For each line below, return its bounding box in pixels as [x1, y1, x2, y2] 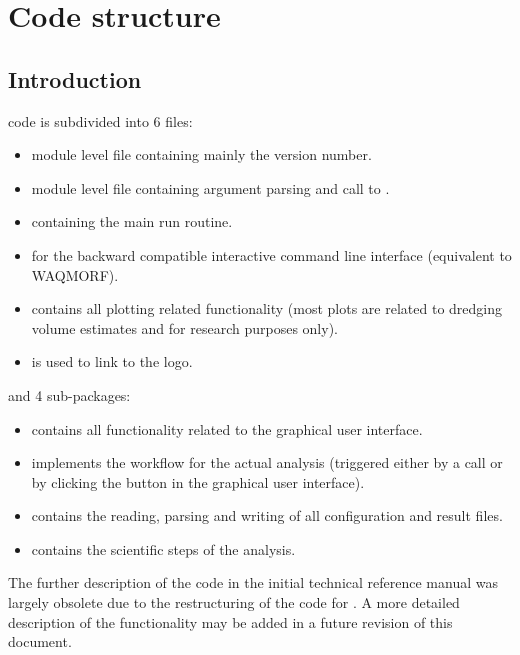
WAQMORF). [31, 264, 119, 285]
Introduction [8, 63, 142, 94]
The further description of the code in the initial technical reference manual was [8, 572, 498, 593]
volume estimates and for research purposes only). [31, 317, 338, 338]
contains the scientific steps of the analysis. [31, 538, 296, 559]
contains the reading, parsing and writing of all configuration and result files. [31, 505, 503, 526]
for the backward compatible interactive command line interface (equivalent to [31, 244, 512, 265]
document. [8, 631, 72, 652]
